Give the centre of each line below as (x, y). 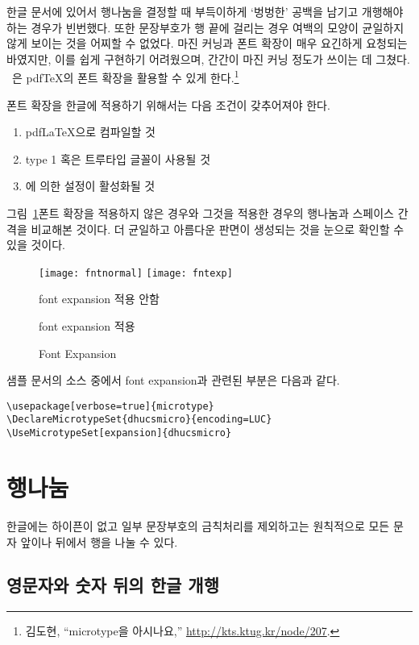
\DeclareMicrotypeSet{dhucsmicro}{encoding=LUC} (139, 420)
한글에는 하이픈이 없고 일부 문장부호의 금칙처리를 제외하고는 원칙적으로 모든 (198, 525)
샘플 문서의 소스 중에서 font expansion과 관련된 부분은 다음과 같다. (173, 380)
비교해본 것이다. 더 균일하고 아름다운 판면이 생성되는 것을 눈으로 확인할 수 (218, 229)
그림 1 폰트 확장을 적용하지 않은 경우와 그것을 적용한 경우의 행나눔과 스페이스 (201, 213)
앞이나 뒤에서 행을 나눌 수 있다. (99, 541)
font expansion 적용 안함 (99, 299)
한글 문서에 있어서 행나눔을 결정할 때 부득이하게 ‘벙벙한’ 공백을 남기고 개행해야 (205, 11)
